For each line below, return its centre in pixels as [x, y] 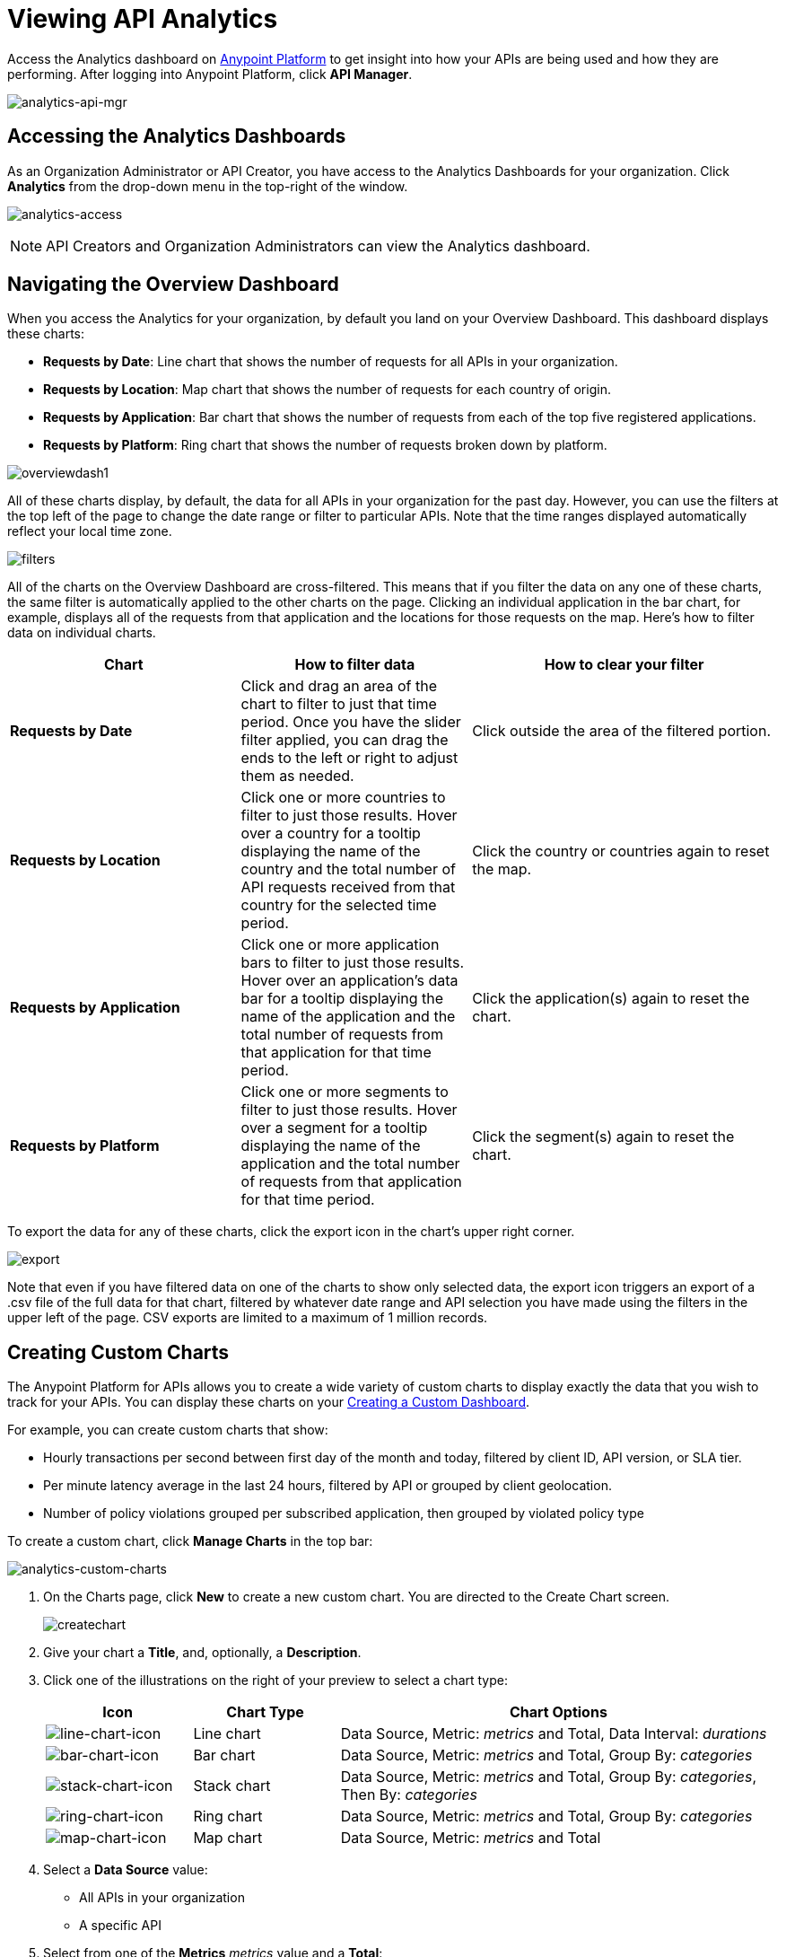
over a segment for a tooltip [334, 1128]
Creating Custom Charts [118, 1352]
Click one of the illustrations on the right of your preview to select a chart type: [275, 1681]
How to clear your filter [624, 665]
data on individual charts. [82, 633]
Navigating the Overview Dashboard [173, 285]
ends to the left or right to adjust [349, 758]
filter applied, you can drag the [345, 740]
